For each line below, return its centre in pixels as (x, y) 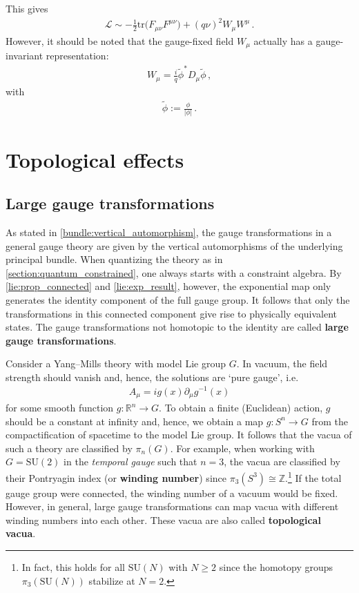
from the (330, 421)
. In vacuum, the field (282, 363)
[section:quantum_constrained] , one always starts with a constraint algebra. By (174, 272)
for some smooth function (60, 408)
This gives (27, 8)
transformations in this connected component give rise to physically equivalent (172, 313)
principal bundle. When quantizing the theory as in (114, 259)
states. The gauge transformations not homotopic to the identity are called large (177, 327)
